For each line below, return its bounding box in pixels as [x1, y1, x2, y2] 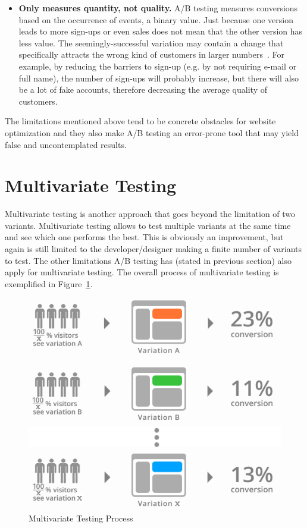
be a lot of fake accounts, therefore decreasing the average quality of [18, 83, 267, 96]
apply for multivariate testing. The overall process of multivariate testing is [5, 266, 279, 278]
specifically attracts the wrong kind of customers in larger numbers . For [18, 48, 284, 61]
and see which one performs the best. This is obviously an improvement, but [5, 231, 284, 243]
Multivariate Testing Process [29, 512, 133, 524]
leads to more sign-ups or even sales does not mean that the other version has [18, 25, 303, 37]
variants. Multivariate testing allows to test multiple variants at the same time [5, 219, 291, 231]
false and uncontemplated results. [5, 138, 127, 150]
